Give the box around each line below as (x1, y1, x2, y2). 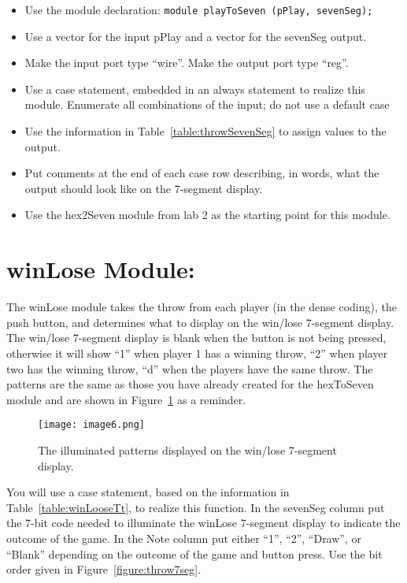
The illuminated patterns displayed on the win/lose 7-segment (38, 441, 337, 458)
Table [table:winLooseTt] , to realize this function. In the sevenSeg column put (6, 499, 385, 515)
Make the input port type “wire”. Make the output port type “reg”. (24, 54, 349, 71)
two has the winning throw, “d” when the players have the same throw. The (6, 360, 373, 377)
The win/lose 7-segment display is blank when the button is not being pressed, (6, 329, 387, 346)
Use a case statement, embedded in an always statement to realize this (24, 80, 365, 97)
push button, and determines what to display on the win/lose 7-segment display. (6, 314, 394, 330)
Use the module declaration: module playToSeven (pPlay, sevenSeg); (24, 2, 373, 17)
